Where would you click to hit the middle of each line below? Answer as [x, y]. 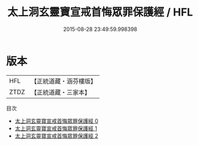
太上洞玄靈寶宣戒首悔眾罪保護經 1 [56, 128]
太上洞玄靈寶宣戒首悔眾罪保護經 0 [56, 121]
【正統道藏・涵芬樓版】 [64, 81]
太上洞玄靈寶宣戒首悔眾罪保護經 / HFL [100, 12]
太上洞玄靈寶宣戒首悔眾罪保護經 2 [56, 135]
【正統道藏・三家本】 [61, 92]
